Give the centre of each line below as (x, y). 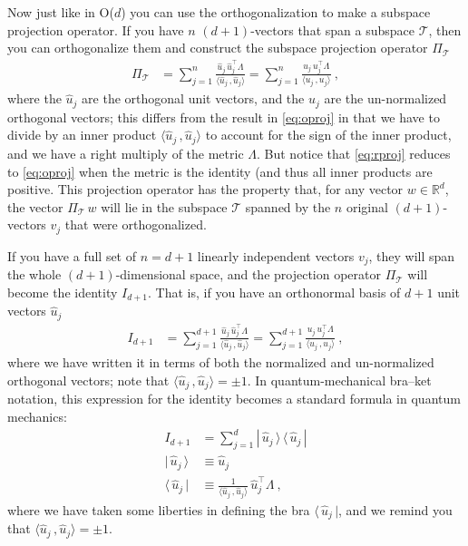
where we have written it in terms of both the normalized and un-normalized (221, 362)
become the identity (63, 292)
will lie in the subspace (164, 206)
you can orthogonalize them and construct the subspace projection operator (218, 48)
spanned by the (288, 206)
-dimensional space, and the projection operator (249, 274)
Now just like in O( (61, 12)
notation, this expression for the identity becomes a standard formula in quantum (234, 399)
